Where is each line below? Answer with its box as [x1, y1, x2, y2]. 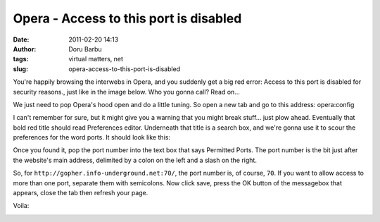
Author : [13, 44, 37, 53]
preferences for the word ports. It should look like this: [13, 133, 170, 142]
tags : [13, 55, 29, 63]
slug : [13, 64, 28, 73]
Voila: [13, 202, 30, 210]
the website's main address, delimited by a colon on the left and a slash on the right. [13, 156, 257, 164]
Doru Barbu [68, 44, 102, 53]
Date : [13, 35, 30, 44]
